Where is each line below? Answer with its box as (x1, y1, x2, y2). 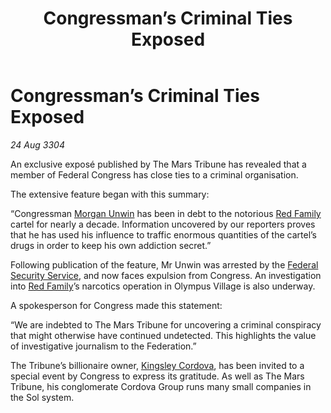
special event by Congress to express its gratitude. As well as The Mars (10, 370, 305, 382)
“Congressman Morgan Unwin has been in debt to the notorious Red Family (10, 207, 322, 219)
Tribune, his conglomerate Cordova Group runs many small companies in (10, 380, 312, 392)
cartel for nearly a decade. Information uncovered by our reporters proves (10, 218, 316, 230)
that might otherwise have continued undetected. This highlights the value (10, 329, 317, 341)
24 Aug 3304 (10, 138, 65, 151)
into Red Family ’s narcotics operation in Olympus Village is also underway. (10, 280, 316, 292)
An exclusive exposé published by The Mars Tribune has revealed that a (10, 158, 307, 170)
